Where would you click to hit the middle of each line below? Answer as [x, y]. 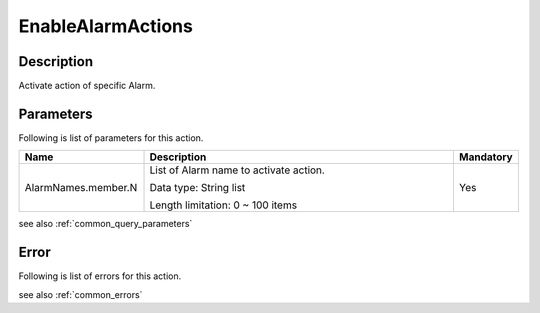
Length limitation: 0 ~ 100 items [223, 205]
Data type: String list [197, 188]
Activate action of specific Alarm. [87, 86]
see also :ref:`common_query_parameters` [105, 224]
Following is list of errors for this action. [100, 276]
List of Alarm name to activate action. [237, 170]
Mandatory [486, 157]
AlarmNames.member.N [81, 188]
